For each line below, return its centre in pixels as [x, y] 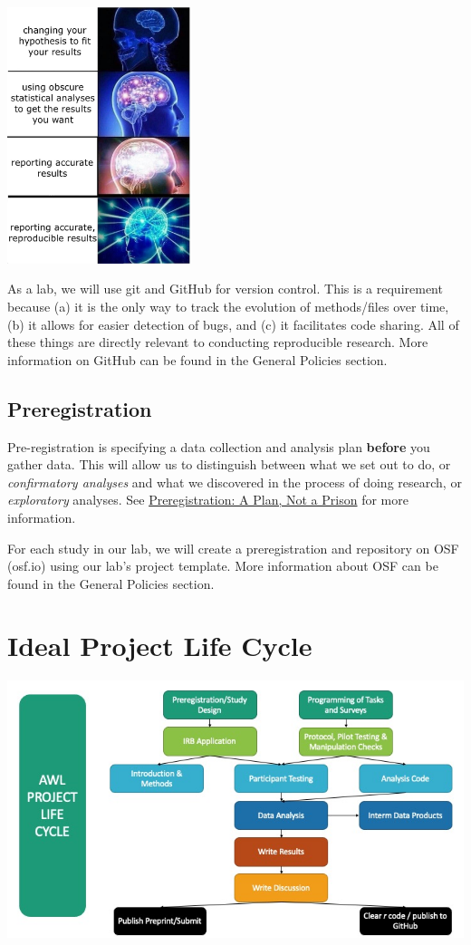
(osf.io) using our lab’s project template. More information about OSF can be [223, 566]
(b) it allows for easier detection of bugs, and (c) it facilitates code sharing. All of [233, 324]
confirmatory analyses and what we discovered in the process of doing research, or [235, 482]
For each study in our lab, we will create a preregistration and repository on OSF [233, 548]
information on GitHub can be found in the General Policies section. [197, 359]
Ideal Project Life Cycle [160, 646]
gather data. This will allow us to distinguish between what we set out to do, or [229, 464]
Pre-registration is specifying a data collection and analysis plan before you [219, 446]
